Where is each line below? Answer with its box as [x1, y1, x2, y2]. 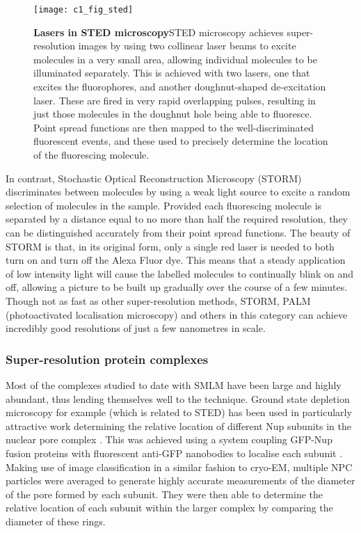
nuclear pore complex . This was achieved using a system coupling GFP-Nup [6, 432, 332, 447]
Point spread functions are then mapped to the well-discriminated [33, 120, 314, 134]
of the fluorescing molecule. [33, 148, 150, 161]
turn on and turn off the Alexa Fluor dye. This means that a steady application [6, 253, 346, 267]
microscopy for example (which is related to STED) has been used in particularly [6, 405, 352, 420]
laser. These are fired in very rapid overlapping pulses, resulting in [33, 93, 316, 107]
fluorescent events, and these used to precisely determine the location [33, 134, 328, 148]
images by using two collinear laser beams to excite [78, 38, 296, 53]
